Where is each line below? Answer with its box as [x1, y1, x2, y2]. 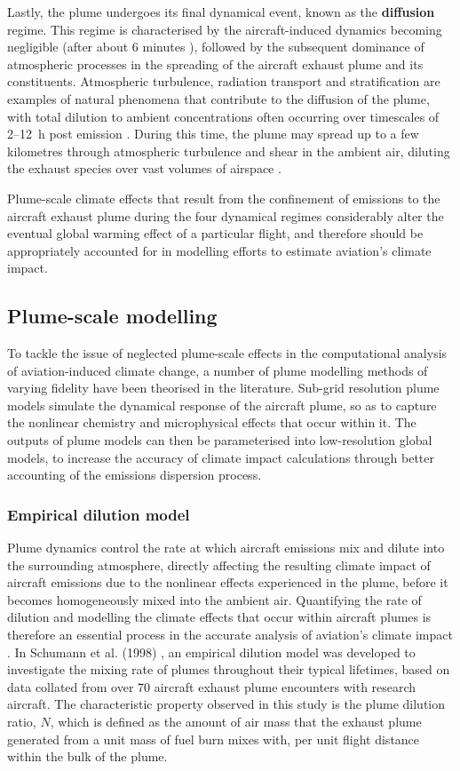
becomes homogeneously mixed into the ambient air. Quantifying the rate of [7, 590, 422, 608]
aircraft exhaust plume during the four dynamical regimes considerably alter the [7, 206, 444, 225]
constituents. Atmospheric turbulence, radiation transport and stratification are [7, 72, 440, 91]
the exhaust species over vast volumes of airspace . [7, 159, 282, 178]
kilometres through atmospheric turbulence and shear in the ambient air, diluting [7, 141, 450, 160]
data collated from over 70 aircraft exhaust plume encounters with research [7, 677, 416, 695]
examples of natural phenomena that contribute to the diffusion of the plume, [7, 89, 430, 107]
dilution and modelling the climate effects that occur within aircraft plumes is [7, 608, 432, 626]
